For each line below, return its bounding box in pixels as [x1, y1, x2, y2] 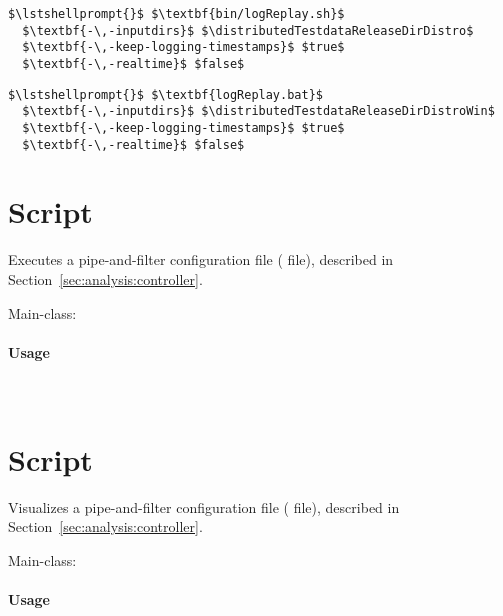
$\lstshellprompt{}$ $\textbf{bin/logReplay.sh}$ [8, 7, 345, 21]
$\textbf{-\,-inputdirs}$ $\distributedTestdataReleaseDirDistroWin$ [22, 104, 495, 119]
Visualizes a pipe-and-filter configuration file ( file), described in [8, 496, 400, 517]
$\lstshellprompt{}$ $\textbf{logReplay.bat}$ [8, 87, 323, 102]
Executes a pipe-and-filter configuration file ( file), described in [8, 249, 394, 270]
